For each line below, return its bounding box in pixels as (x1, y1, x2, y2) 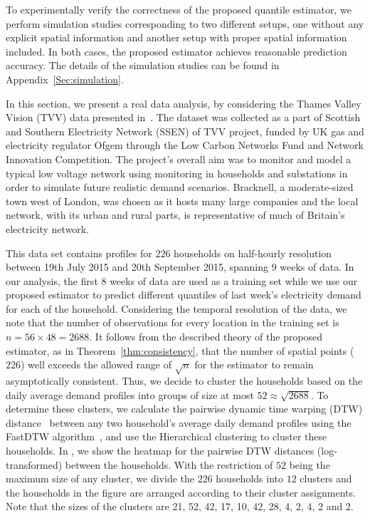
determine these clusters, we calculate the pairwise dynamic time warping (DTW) (6, 401, 363, 416)
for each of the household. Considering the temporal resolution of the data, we (6, 301, 347, 316)
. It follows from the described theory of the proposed (89, 329, 323, 344)
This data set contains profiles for (6, 245, 152, 260)
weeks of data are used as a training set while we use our (110, 273, 358, 288)
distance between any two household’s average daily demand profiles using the (6, 415, 351, 430)
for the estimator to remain (194, 357, 314, 372)
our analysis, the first (6, 273, 98, 288)
